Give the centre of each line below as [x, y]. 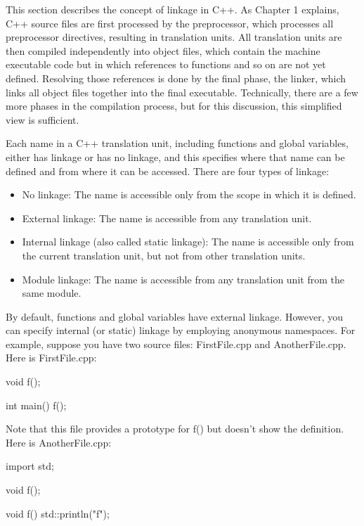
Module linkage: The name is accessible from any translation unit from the [183, 279]
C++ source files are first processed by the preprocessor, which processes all [170, 23]
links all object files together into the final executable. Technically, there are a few [182, 92]
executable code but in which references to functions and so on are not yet [166, 64]
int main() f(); [36, 405]
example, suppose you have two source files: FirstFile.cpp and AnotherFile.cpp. [176, 344]
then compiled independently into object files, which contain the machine [163, 50]
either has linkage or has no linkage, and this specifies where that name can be [175, 156]
